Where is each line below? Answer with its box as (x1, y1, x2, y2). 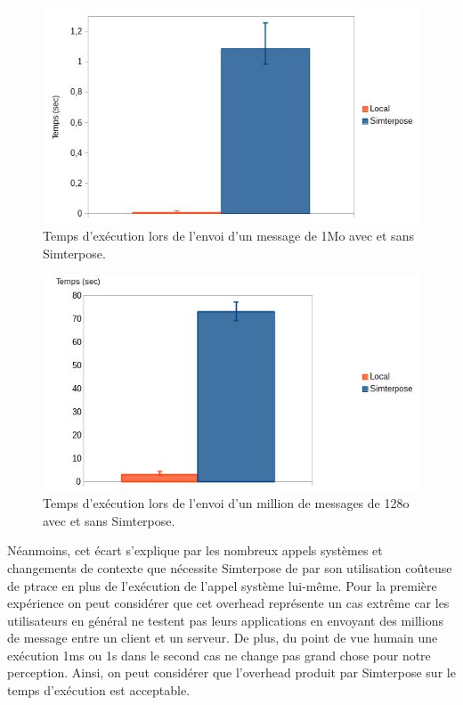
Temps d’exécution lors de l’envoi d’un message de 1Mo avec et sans (43, 225, 414, 244)
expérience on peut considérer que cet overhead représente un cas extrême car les (7, 594, 450, 612)
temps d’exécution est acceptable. (7, 681, 191, 700)
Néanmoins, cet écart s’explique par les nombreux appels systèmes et (7, 541, 383, 560)
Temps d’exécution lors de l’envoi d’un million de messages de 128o (43, 494, 410, 512)
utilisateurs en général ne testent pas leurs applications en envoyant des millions (7, 611, 443, 629)
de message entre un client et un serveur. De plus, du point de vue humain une (7, 628, 438, 647)
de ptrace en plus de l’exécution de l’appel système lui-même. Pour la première (7, 576, 437, 594)
